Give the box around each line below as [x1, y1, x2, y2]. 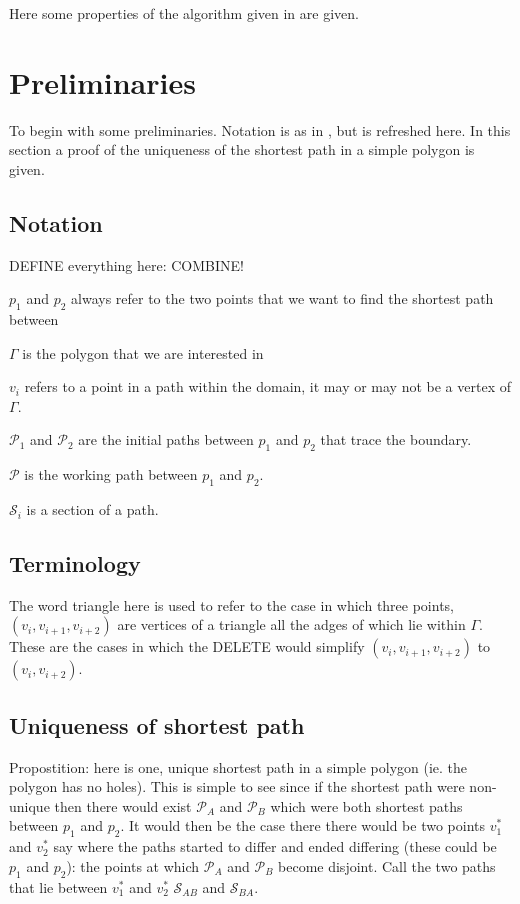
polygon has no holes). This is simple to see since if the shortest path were [9, 776, 465, 797]
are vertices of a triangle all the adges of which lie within [117, 614, 466, 635]
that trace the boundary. [320, 429, 472, 450]
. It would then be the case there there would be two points [120, 815, 486, 836]
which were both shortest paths [270, 795, 463, 816]
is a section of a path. [26, 499, 159, 520]
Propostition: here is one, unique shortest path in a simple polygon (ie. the [9, 756, 468, 777]
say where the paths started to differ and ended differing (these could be [53, 836, 497, 857]
